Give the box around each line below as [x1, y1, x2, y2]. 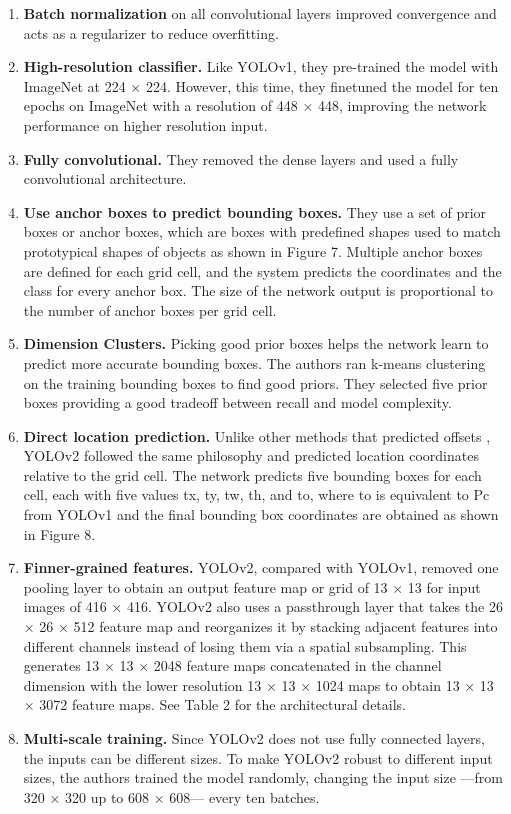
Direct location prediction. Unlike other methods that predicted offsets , [23, 425, 491, 446]
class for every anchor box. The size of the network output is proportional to [23, 280, 493, 301]
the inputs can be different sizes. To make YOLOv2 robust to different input [23, 747, 493, 768]
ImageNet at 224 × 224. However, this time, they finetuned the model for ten [23, 75, 499, 96]
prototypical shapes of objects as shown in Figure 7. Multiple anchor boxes [23, 240, 483, 261]
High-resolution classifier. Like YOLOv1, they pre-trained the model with [23, 56, 499, 77]
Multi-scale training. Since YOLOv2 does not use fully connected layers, [23, 728, 485, 748]
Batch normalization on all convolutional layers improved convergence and [23, 3, 497, 23]
